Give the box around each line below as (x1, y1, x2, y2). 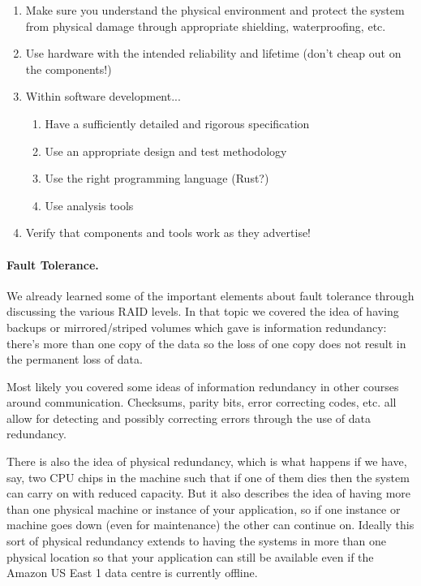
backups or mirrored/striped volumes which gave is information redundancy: (6, 318, 387, 335)
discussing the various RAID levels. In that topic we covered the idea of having (6, 303, 399, 320)
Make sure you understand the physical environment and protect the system (25, 2, 405, 18)
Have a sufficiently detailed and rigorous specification (45, 114, 310, 131)
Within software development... (25, 88, 181, 105)
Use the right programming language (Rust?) (45, 170, 269, 187)
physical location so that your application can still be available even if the (6, 548, 374, 565)
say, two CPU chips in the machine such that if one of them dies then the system (6, 468, 410, 485)
